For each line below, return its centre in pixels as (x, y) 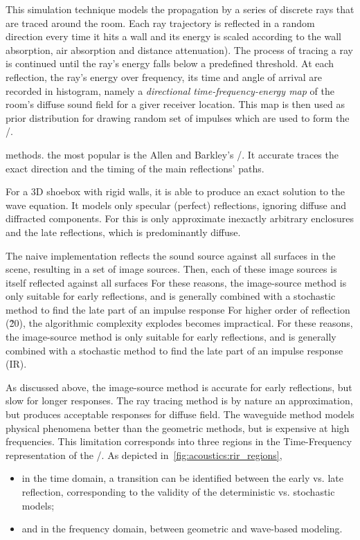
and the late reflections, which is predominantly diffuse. (123, 232)
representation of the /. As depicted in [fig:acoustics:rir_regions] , (144, 454)
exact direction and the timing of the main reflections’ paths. (135, 168)
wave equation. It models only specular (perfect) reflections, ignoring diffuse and (176, 205)
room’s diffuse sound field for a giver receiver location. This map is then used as (175, 104)
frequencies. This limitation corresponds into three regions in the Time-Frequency (179, 441)
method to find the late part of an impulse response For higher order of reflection (178, 309)
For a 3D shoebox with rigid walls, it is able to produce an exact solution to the (175, 191)
